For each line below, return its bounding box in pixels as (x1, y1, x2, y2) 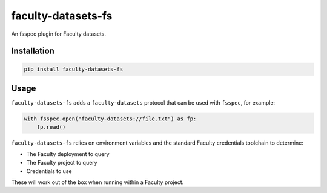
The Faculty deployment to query (26, 150, 110, 157)
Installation (11, 46, 54, 56)
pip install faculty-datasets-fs (24, 65, 124, 73)
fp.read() (36, 124, 66, 131)
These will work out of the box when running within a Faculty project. (11, 178, 184, 186)
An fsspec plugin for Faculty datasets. (11, 30, 106, 38)
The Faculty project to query (26, 159, 97, 166)
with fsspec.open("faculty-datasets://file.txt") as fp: (24, 116, 197, 122)
